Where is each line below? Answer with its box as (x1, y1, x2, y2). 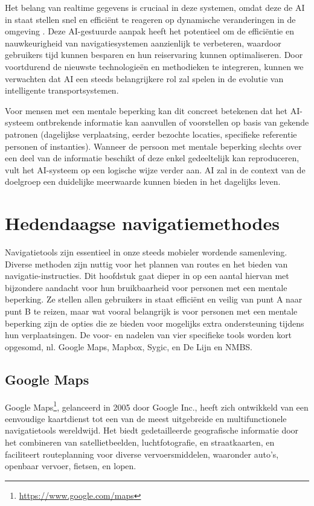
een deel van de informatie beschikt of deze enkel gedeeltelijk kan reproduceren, (5, 152, 300, 164)
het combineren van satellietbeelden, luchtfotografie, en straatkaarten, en (5, 436, 275, 449)
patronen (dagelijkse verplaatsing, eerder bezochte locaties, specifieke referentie (5, 127, 297, 140)
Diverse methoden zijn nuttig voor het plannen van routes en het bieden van (5, 257, 288, 270)
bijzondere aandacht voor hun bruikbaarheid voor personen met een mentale (5, 281, 287, 293)
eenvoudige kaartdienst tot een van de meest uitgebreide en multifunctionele (5, 412, 287, 424)
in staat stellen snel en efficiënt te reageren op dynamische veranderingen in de (5, 13, 296, 25)
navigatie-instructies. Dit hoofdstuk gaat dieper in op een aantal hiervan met (5, 269, 289, 282)
